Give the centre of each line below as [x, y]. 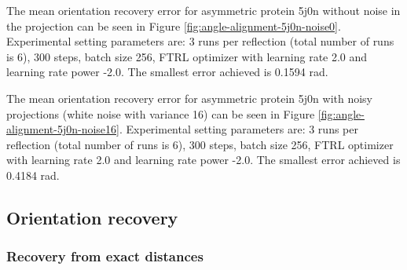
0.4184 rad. [33, 175]
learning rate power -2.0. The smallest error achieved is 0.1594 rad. [167, 72]
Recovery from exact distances [105, 256]
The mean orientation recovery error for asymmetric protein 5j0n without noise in [203, 10]
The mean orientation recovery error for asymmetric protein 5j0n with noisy [190, 98]
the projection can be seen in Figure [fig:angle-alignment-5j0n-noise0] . [174, 26]
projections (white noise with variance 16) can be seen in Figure [161, 113]
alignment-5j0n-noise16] [63, 129]
